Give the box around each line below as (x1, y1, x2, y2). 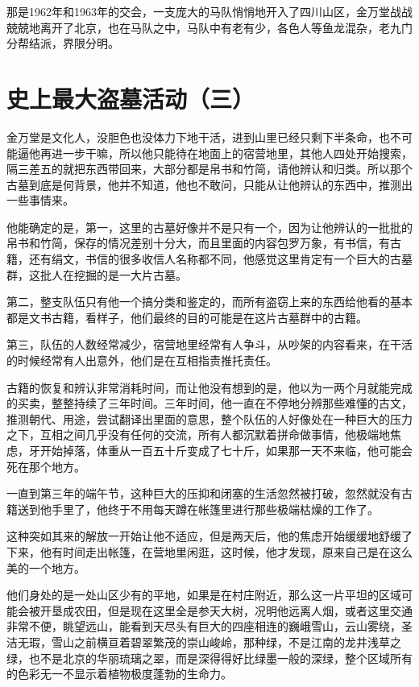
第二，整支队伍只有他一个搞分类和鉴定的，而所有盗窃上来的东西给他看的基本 (6, 293, 413, 310)
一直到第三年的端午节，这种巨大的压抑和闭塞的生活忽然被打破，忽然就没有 (6, 485, 401, 502)
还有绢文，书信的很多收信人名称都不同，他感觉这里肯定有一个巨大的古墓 (28, 250, 413, 267)
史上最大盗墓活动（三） (6, 81, 255, 114)
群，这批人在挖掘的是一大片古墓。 (6, 266, 187, 283)
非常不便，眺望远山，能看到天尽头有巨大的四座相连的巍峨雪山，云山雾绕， (6, 618, 401, 635)
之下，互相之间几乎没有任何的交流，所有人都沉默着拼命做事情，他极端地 (6, 426, 390, 443)
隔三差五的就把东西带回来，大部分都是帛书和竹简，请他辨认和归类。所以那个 (6, 160, 413, 177)
